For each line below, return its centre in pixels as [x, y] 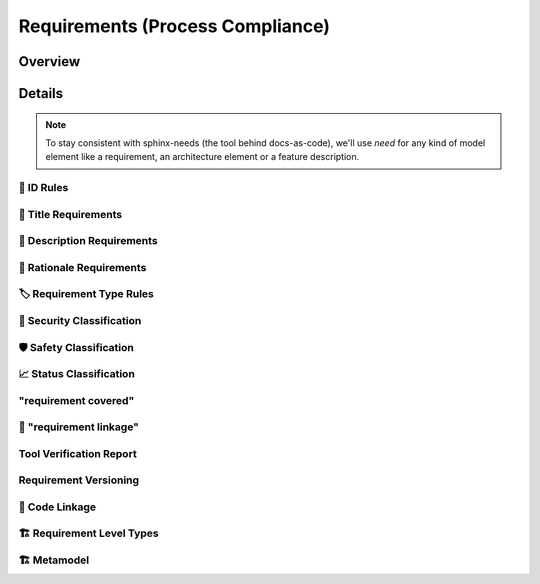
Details [41, 93]
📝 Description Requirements [88, 241]
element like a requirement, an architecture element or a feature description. [202, 157]
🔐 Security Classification [80, 320]
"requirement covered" [76, 400]
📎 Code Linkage [57, 507]
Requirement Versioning [79, 480]
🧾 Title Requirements [70, 214]
